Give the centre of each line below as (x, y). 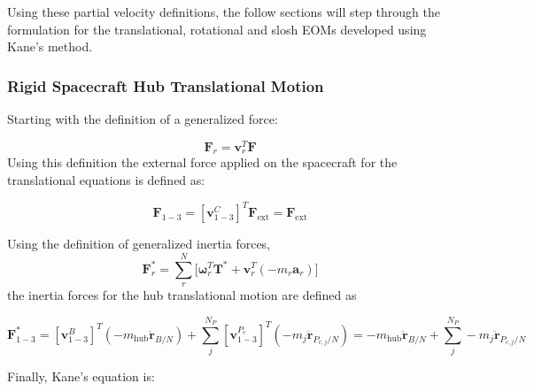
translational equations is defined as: (106, 180)
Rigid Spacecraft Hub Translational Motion (166, 85)
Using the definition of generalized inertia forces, (139, 244)
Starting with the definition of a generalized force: (143, 119)
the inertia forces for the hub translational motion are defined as (182, 294)
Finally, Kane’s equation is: (81, 376)
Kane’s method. (50, 46)
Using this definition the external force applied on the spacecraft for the (202, 162)
